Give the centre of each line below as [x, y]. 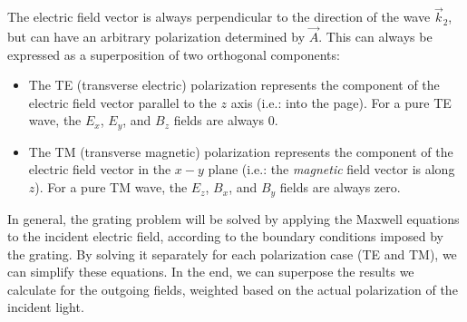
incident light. [46, 307]
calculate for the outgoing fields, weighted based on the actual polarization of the [233, 289]
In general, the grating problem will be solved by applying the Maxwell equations [233, 218]
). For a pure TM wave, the [111, 187]
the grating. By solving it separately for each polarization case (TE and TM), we [232, 254]
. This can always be [375, 37]
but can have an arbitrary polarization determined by [156, 37]
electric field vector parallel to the [122, 102]
